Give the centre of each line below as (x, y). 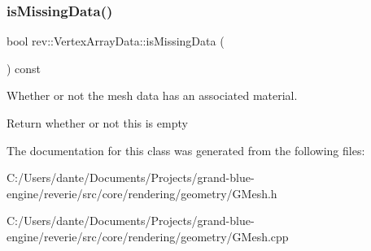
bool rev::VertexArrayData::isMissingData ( (116, 41)
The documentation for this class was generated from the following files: (186, 150)
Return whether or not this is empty (97, 123)
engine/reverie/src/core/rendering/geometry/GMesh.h (142, 193)
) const (24, 68)
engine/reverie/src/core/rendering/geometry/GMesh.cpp (148, 236)
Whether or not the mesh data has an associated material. (152, 95)
